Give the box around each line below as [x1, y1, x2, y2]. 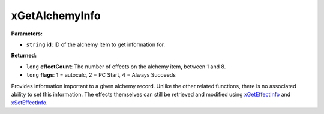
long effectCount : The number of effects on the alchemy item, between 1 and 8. [26, 63, 226, 70]
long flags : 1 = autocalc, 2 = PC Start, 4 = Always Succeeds [26, 71, 176, 79]
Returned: [11, 52, 37, 59]
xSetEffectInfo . [11, 99, 48, 106]
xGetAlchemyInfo [11, 9, 101, 22]
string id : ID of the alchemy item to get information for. [26, 41, 165, 48]
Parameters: [11, 30, 43, 37]
